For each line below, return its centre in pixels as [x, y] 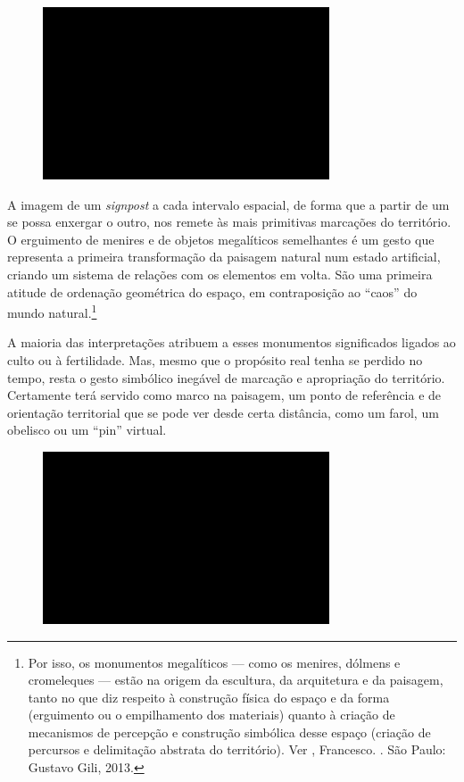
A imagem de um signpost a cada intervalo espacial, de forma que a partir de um [228, 204]
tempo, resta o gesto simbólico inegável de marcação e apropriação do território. [226, 377]
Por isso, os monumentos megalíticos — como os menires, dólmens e [214, 662]
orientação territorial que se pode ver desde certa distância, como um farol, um [223, 412]
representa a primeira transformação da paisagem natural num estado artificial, [224, 257]
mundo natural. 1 [52, 311]
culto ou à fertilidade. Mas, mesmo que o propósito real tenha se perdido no [215, 359]
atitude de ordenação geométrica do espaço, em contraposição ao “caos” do [212, 291]
